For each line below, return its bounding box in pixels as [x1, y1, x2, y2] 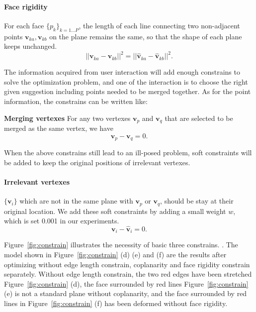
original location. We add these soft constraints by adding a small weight [4, 206, 226, 216]
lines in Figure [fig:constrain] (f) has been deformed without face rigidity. [4, 298, 228, 309]
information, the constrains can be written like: [4, 96, 148, 106]
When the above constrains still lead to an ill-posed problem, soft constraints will [4, 147, 252, 158]
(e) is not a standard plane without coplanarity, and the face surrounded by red [4, 288, 247, 299]
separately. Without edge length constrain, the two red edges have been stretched [4, 269, 252, 279]
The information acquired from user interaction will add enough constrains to [4, 67, 240, 77]
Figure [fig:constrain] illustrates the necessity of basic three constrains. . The [4, 239, 238, 250]
